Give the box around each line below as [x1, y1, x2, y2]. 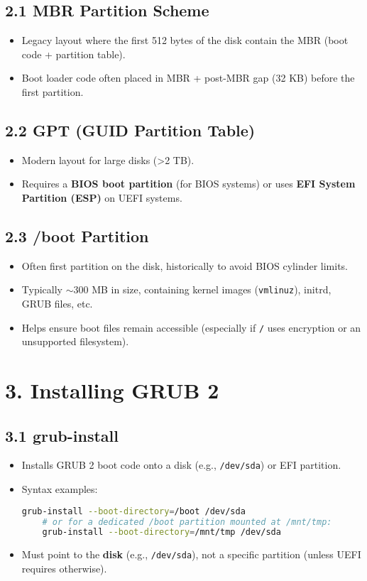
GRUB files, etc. [21, 296, 93, 311]
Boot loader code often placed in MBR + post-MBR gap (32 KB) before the [21, 70, 355, 85]
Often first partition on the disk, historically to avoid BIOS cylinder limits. [21, 258, 349, 273]
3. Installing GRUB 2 [5, 376, 219, 405]
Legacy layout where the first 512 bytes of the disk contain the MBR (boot [21, 33, 349, 48]
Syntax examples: [21, 482, 98, 496]
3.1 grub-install [5, 424, 119, 446]
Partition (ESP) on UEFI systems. [21, 190, 182, 205]
